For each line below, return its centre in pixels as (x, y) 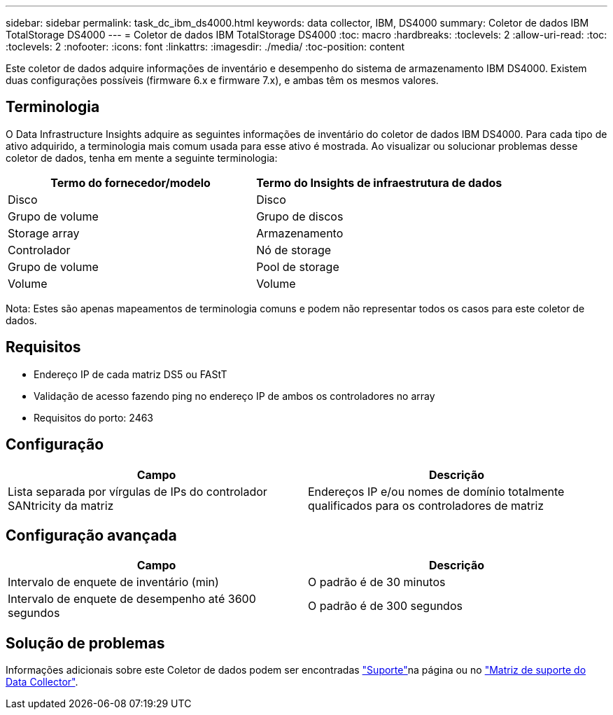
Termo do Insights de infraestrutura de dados (379, 182)
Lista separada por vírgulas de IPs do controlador (138, 491)
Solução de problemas (85, 643)
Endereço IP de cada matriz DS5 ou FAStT (131, 374)
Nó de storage (294, 250)
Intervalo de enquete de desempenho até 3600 (132, 599)
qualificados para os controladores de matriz (426, 505)
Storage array (44, 233)
